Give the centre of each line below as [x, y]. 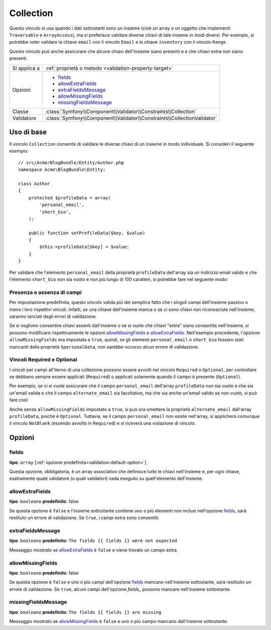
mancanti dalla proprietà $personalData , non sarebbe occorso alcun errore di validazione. [104, 347]
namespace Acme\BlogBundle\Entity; [62, 170]
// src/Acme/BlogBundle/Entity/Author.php [71, 163]
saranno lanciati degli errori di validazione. [53, 316]
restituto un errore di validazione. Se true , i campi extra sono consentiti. [85, 518]
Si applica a [26, 68]
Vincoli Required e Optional [43, 360]
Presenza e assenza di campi [46, 292]
